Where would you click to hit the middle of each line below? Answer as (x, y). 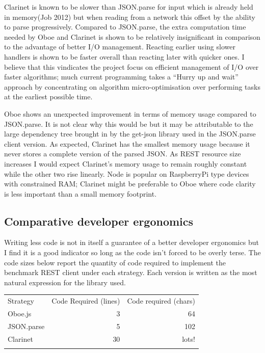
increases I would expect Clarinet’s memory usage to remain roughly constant (126, 163)
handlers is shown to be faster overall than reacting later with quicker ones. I (124, 56)
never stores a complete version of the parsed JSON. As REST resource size (123, 154)
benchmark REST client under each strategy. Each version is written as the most (131, 272)
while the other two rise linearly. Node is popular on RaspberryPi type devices (127, 173)
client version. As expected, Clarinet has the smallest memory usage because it (127, 143)
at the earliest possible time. (48, 97)
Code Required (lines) (86, 301)
